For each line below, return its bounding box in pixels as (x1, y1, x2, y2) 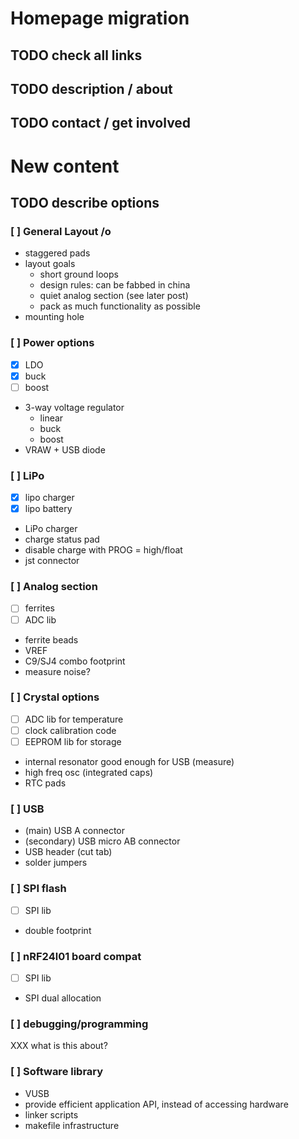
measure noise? (24, 665, 91, 677)
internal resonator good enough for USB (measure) (24, 756, 235, 768)
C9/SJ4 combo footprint (24, 655, 126, 667)
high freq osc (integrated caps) (24, 767, 154, 779)
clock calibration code (24, 724, 117, 736)
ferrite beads (24, 633, 79, 646)
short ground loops (39, 268, 119, 281)
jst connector (24, 555, 80, 567)
